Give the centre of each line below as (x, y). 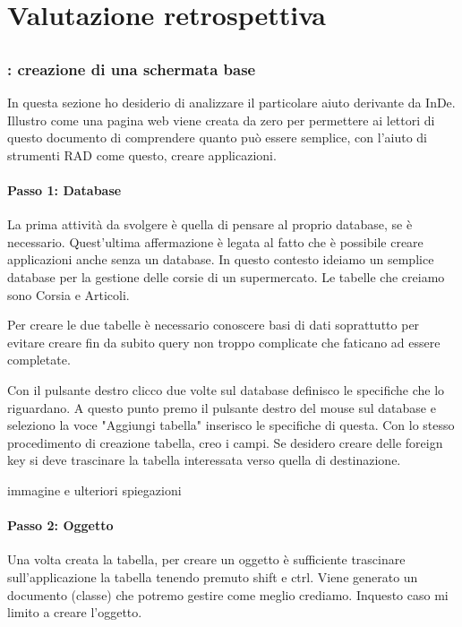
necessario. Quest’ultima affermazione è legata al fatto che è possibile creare (215, 241)
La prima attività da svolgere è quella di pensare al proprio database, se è (210, 224)
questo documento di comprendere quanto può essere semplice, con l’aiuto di (218, 137)
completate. (39, 360)
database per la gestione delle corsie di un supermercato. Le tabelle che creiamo (226, 277)
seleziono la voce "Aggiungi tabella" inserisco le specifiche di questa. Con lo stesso (231, 425)
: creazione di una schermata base (132, 69)
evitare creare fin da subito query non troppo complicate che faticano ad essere (224, 342)
